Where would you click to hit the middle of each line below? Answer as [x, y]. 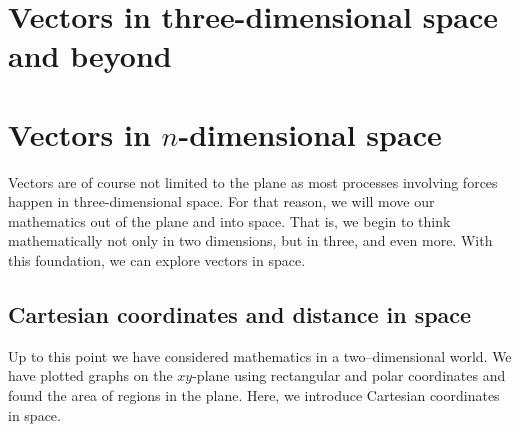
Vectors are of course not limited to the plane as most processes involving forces [253, 181]
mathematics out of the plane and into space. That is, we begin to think [229, 220]
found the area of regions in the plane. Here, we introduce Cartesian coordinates [254, 395]
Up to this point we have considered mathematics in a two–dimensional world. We [260, 355]
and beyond [90, 55]
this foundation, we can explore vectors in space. [157, 260]
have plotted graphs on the [90, 375]
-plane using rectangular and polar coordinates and [349, 375]
